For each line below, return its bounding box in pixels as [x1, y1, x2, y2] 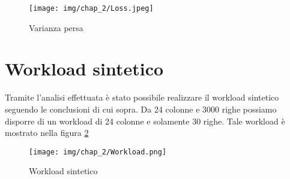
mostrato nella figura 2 [5, 126, 89, 139]
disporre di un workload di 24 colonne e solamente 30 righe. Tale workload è [5, 114, 285, 127]
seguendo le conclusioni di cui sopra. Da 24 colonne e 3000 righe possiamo [5, 102, 277, 115]
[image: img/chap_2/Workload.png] [29, 147, 167, 156]
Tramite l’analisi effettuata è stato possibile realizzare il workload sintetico [5, 91, 279, 104]
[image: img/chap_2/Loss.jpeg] [29, 4, 154, 13]
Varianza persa [29, 21, 83, 34]
